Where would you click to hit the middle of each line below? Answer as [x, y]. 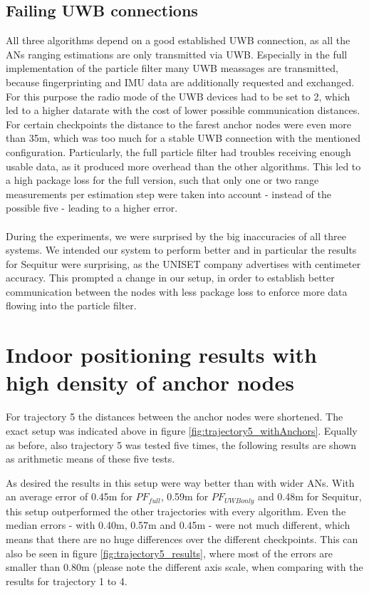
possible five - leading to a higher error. [92, 208]
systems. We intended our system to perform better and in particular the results [181, 250]
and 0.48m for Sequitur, [310, 496]
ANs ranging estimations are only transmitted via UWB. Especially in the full [177, 54]
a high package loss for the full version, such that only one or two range [162, 180]
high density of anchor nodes [150, 382]
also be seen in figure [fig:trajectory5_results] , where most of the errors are [169, 553]
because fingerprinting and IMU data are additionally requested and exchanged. [180, 82]
